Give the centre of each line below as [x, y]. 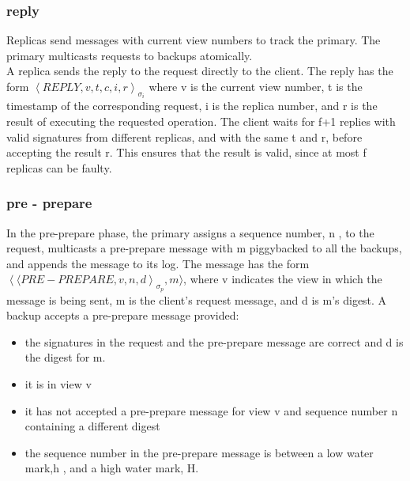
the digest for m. [65, 357]
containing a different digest [92, 426]
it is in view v [58, 383]
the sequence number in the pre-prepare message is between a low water [199, 452]
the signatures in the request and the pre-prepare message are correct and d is [214, 341]
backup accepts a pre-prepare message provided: [123, 315]
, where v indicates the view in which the [283, 279]
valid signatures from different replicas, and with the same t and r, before [184, 136]
